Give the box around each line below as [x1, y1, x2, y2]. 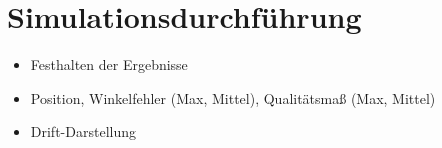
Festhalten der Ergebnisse [30, 54, 188, 75]
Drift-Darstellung [30, 121, 136, 142]
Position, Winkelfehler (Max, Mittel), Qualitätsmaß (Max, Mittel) [30, 87, 436, 108]
